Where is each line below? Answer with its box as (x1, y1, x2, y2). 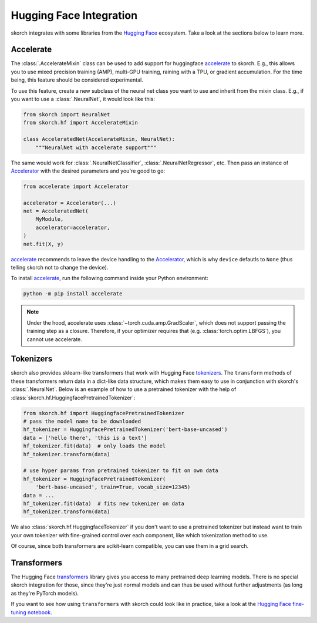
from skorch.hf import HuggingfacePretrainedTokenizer (23, 410, 184, 416)
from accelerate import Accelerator (23, 183, 129, 190)
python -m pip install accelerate (23, 291, 123, 297)
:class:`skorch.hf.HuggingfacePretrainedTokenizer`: (11, 394, 136, 401)
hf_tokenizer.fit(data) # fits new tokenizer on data (23, 500, 184, 507)
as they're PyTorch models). (11, 590, 79, 597)
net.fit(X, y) (23, 241, 64, 247)
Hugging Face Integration (11, 9, 138, 22)
